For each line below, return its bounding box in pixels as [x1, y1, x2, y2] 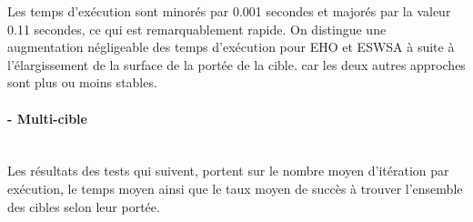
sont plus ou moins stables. [7, 73, 157, 92]
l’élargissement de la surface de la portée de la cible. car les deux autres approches [7, 55, 466, 74]
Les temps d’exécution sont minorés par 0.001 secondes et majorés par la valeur [7, 2, 451, 20]
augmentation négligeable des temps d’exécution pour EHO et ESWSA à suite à [7, 37, 455, 56]
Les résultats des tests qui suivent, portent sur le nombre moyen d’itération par [7, 161, 449, 180]
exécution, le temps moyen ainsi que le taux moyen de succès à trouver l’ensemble [7, 178, 463, 197]
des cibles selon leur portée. [7, 197, 160, 216]
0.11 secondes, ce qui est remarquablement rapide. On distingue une [7, 19, 387, 38]
